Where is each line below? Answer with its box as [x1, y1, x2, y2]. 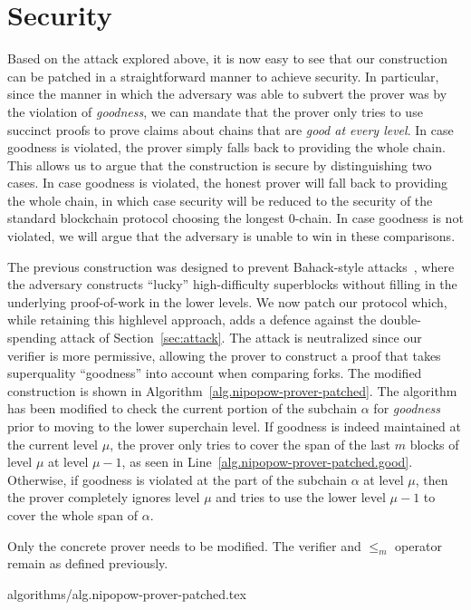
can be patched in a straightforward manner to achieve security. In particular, [7, 66, 439, 85]
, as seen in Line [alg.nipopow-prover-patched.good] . [121, 452, 413, 471]
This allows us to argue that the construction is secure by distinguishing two [7, 155, 432, 174]
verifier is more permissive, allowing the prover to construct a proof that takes [7, 345, 441, 364]
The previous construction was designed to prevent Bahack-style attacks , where [7, 257, 455, 276]
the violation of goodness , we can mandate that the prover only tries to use [7, 102, 423, 121]
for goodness [373, 399, 441, 418]
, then [415, 470, 448, 489]
